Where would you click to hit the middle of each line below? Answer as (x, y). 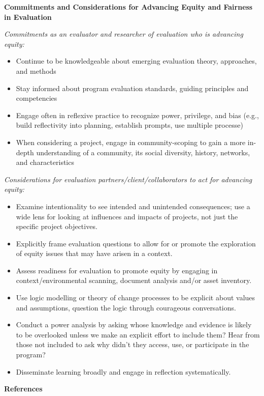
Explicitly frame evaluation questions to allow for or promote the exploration (136, 243)
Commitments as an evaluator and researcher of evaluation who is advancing (124, 34)
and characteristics (45, 162)
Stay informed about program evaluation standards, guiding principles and (132, 88)
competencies (37, 98)
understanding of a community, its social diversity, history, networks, (143, 152)
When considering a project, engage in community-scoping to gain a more (131, 142)
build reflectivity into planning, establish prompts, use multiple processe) (129, 125)
